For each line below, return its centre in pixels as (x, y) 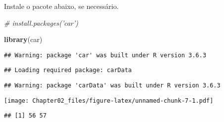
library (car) (23, 39)
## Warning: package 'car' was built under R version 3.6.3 (105, 55)
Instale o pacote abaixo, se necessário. (61, 6)
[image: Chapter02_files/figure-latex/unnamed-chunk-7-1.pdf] (109, 101)
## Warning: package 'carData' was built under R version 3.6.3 (112, 86)
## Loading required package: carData (68, 70)
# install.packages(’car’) (41, 22)
